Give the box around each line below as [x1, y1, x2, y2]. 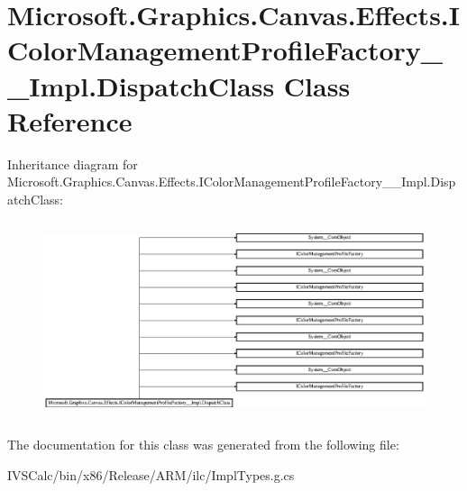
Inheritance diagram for [7, 154, 138, 173]
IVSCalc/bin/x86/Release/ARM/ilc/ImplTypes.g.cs [7, 465, 295, 484]
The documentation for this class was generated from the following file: [7, 435, 399, 454]
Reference [7, 102, 133, 139]
